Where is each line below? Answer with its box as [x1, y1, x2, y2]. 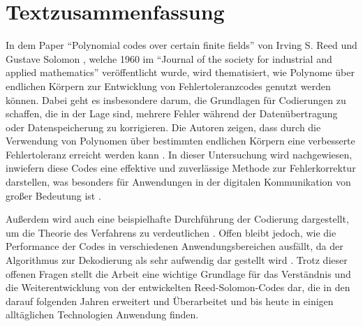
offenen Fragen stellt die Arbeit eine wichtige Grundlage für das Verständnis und [6, 266, 351, 281]
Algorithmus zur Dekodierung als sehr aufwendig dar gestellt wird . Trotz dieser [6, 253, 348, 267]
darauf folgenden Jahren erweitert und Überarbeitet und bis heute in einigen [6, 293, 334, 308]
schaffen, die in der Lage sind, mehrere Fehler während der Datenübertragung [6, 106, 338, 121]
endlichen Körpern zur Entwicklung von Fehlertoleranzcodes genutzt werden [6, 78, 331, 93]
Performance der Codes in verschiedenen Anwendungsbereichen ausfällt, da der [6, 239, 343, 253]
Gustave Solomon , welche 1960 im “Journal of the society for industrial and [6, 51, 332, 66]
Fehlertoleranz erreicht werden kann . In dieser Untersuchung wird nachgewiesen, [6, 147, 353, 161]
